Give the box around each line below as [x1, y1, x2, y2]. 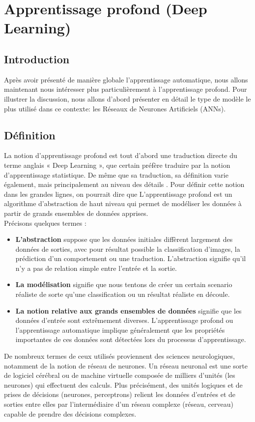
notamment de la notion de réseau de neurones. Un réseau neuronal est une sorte [4, 360, 248, 370]
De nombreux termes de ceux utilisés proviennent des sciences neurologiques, [4, 351, 235, 361]
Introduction [4, 51, 70, 66]
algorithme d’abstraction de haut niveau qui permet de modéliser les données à [4, 198, 242, 209]
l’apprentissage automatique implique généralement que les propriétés [15, 324, 225, 335]
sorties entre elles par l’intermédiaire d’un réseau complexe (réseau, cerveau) [4, 399, 233, 409]
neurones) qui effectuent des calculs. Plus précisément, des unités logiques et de [4, 379, 243, 390]
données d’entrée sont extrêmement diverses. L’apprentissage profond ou [15, 315, 233, 325]
